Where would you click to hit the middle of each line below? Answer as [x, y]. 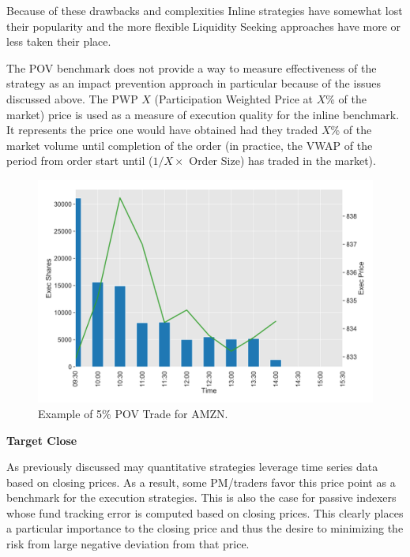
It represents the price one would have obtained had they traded [162, 130]
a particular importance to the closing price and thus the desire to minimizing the [205, 528]
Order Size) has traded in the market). [282, 161]
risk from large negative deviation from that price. [128, 544]
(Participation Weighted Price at [233, 98]
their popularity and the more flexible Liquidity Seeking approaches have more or [204, 26]
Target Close [42, 440]
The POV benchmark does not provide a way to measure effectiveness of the [192, 67]
